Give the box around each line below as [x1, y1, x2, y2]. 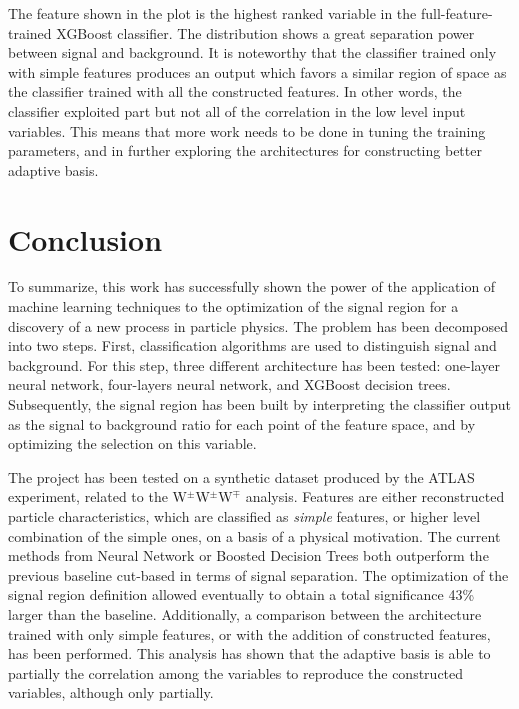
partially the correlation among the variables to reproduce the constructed [8, 662, 464, 683]
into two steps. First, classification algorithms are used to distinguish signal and [8, 335, 497, 356]
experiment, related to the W [8, 486, 187, 507]
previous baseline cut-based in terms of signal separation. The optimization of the [8, 564, 509, 585]
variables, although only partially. [8, 682, 214, 703]
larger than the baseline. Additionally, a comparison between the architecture [8, 603, 482, 624]
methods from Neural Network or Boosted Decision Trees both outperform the [8, 545, 489, 566]
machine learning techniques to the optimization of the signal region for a [8, 296, 459, 317]
